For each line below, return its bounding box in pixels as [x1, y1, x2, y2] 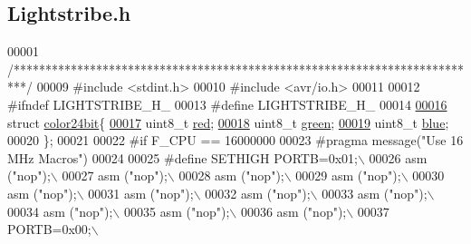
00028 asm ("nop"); [178, 166, 284, 185]
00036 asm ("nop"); [240, 201, 347, 220]
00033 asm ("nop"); [322, 183, 428, 202]
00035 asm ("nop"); [123, 201, 230, 220]
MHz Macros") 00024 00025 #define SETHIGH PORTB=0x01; [7, 148, 358, 167]
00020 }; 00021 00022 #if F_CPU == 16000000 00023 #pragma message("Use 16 [7, 131, 464, 150]
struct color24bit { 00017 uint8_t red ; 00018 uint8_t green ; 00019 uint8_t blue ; [7, 112, 449, 132]
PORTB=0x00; [7, 220, 91, 239]
